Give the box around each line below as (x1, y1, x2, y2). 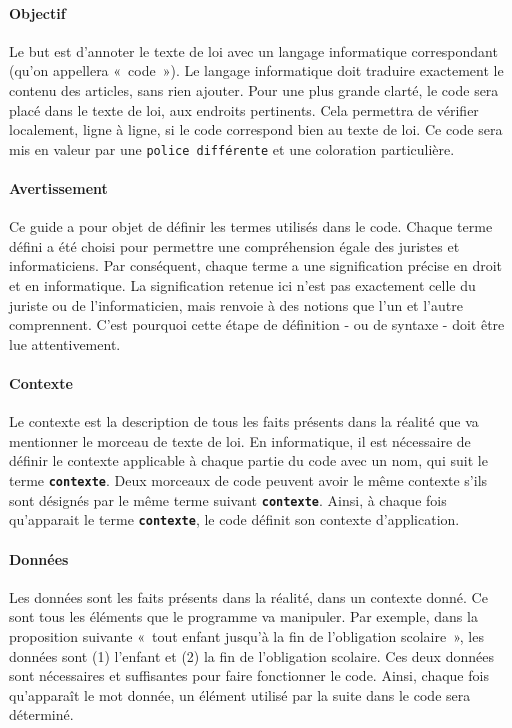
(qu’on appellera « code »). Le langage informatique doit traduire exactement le (9, 60, 504, 81)
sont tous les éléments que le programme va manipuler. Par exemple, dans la (9, 606, 478, 627)
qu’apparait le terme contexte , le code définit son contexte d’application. (9, 509, 460, 530)
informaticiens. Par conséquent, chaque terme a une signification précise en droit (9, 255, 503, 276)
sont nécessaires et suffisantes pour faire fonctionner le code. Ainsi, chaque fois (9, 665, 489, 686)
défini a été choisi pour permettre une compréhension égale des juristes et (9, 235, 460, 256)
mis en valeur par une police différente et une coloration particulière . (9, 138, 455, 159)
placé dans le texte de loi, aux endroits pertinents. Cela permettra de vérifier (9, 99, 479, 120)
